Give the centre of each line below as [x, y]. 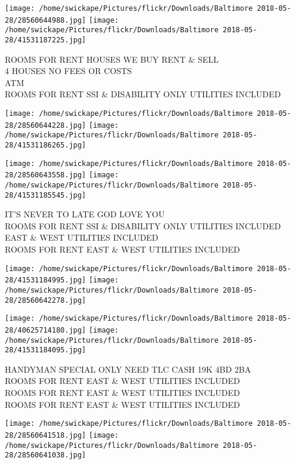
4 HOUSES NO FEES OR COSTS [68, 71]
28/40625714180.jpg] [46, 330]
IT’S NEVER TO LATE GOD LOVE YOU [85, 214]
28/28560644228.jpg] [46, 125]
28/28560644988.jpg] [46, 20]
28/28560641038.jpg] [46, 455]
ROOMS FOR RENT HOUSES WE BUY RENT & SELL [112, 59]
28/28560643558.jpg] [46, 175]
